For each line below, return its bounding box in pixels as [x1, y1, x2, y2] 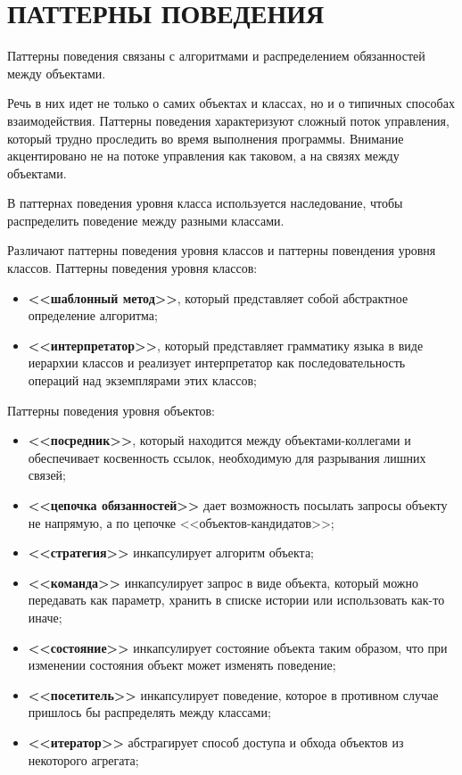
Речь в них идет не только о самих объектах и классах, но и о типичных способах [7, 94, 455, 112]
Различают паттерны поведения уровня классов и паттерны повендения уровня [7, 241, 436, 260]
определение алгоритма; [28, 306, 158, 325]
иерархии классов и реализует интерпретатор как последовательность [28, 353, 406, 372]
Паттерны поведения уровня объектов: [7, 400, 215, 419]
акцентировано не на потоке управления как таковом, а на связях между [7, 146, 400, 165]
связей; [28, 466, 67, 484]
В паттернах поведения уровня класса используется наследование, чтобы [7, 194, 403, 212]
